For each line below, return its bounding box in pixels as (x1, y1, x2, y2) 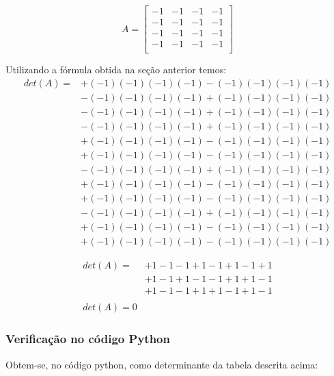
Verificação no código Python (5, 330, 170, 347)
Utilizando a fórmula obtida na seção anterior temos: (5, 62, 227, 77)
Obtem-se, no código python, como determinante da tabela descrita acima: (5, 357, 318, 371)
